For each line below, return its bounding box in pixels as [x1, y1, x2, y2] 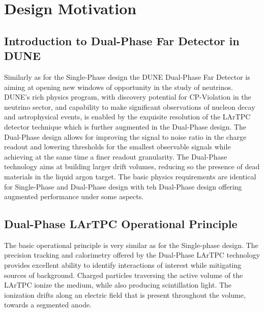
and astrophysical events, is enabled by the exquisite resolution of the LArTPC [4, 111, 251, 122]
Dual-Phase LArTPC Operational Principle [4, 216, 238, 232]
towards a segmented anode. [4, 299, 92, 310]
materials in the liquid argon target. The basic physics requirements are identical [4, 171, 256, 181]
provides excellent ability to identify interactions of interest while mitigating [4, 260, 242, 270]
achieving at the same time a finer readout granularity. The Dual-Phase [4, 151, 227, 162]
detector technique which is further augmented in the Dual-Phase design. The [4, 121, 246, 132]
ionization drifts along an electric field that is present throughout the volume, [4, 289, 246, 300]
